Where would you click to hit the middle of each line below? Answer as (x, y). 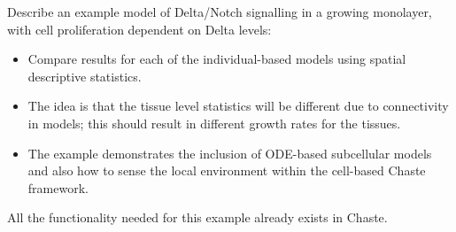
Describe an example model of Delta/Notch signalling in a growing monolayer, (220, 12)
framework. (58, 187)
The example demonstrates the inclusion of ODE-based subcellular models (230, 153)
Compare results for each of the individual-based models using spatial (217, 59)
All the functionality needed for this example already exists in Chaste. (197, 217)
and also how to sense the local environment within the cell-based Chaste (227, 170)
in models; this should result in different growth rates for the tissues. (214, 123)
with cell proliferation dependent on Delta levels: (139, 29)
